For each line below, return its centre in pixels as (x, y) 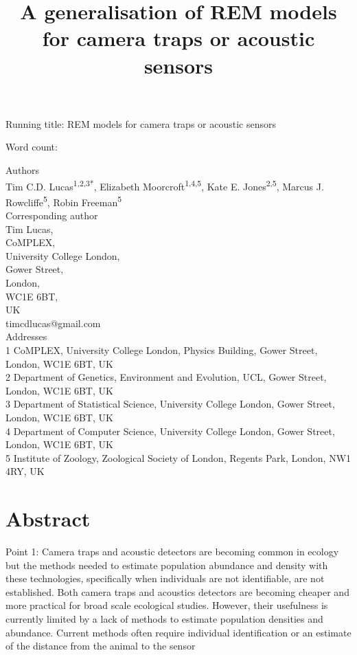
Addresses (26, 336)
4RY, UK (25, 471)
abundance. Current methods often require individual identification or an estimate (178, 632)
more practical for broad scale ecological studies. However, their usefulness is (167, 605)
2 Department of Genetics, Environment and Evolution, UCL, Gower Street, (166, 377)
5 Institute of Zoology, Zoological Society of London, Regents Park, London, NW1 (178, 457)
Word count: (32, 147)
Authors (23, 169)
